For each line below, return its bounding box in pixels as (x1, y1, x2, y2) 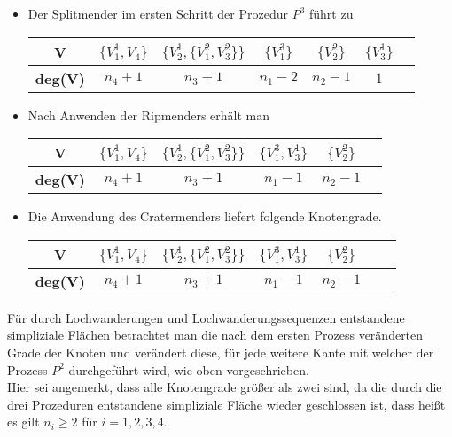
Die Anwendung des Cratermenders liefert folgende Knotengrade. (27, 207, 382, 226)
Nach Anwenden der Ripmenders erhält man (27, 105, 270, 124)
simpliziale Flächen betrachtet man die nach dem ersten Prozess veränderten (7, 326, 424, 344)
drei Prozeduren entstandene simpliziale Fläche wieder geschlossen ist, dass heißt (7, 395, 446, 413)
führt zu (309, 4, 354, 22)
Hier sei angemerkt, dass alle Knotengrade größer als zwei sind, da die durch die (7, 378, 442, 396)
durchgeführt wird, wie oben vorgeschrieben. (68, 360, 309, 379)
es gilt (7, 412, 40, 431)
